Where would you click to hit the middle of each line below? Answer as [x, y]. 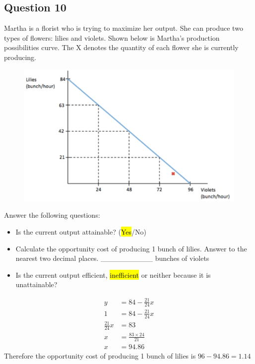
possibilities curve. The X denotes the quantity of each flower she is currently [121, 47]
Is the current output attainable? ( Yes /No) [81, 232]
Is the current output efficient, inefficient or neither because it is [113, 274]
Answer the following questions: [52, 215]
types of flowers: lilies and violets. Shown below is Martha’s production [112, 37]
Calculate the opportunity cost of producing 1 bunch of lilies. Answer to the [131, 248]
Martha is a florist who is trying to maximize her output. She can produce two [124, 28]
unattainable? [36, 284]
